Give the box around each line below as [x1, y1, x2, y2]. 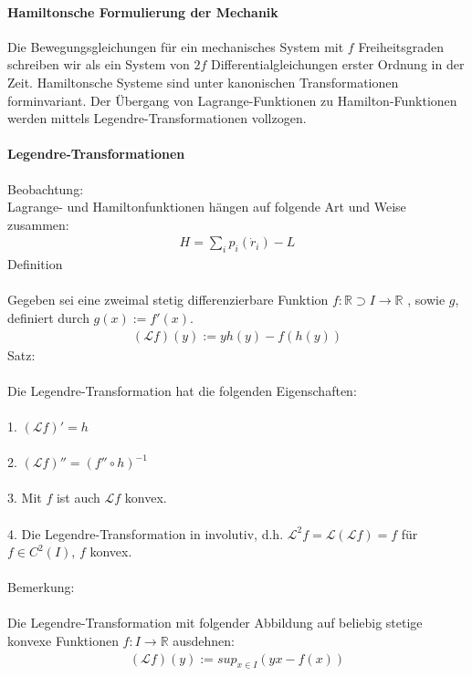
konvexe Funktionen [7, 631, 119, 650]
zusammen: [7, 214, 69, 234]
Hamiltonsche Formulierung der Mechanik [7, 2, 278, 21]
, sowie [407, 290, 446, 309]
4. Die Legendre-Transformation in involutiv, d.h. [7, 524, 284, 543]
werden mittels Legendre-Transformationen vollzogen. [7, 109, 307, 128]
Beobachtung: [7, 179, 84, 198]
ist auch [56, 488, 100, 507]
